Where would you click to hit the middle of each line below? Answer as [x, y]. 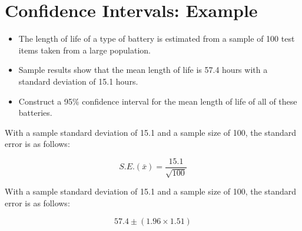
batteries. [35, 113]
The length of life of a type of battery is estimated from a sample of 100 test [157, 38]
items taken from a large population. [84, 50]
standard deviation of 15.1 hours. [78, 81]
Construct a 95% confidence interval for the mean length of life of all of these [158, 101]
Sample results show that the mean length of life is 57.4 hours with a [143, 70]
